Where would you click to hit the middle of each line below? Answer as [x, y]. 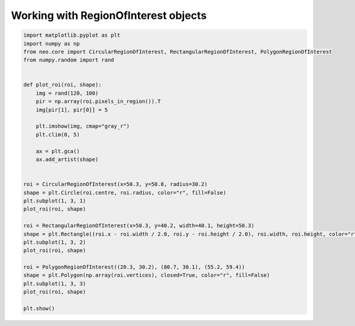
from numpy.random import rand [69, 60]
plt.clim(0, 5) [58, 134]
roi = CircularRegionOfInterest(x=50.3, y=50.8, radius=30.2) [115, 184]
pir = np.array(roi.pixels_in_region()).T [98, 101]
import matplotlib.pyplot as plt [72, 35]
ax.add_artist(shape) [67, 159]
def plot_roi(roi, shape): [62, 85]
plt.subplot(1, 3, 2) [55, 242]
